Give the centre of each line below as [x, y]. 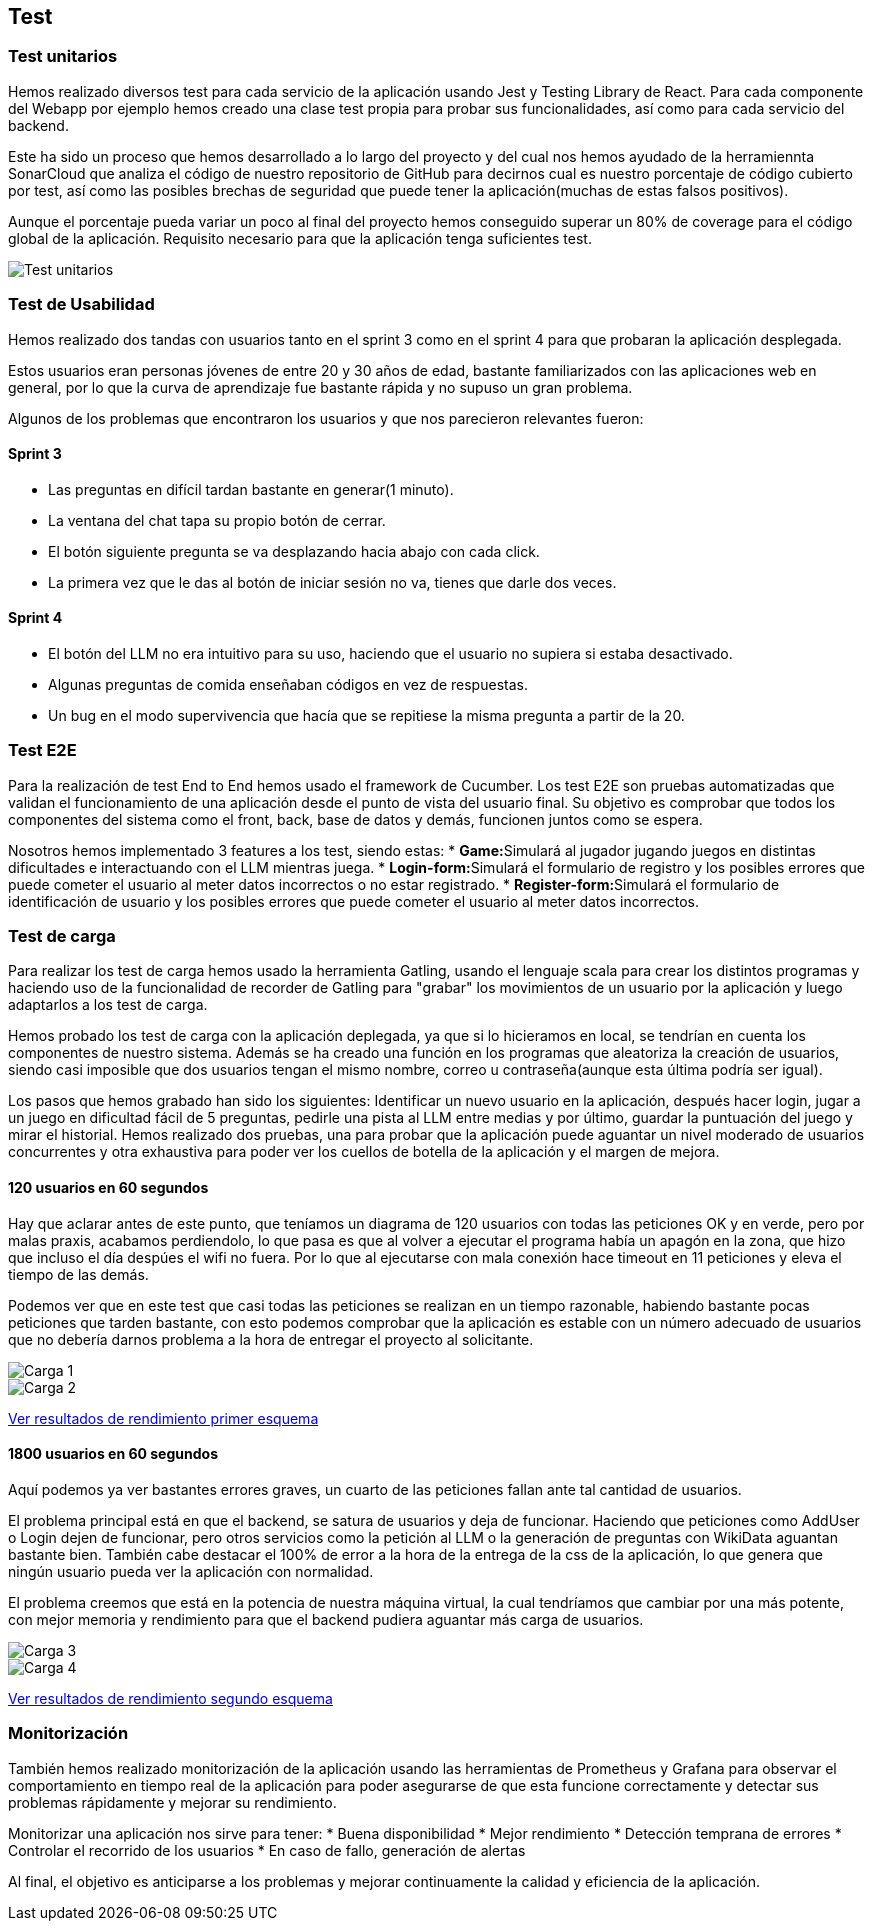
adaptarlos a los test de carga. [108, 1005]
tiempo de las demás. [78, 1274]
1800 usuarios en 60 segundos [113, 1454]
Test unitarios [63, 56]
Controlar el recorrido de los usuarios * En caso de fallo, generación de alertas [267, 1850]
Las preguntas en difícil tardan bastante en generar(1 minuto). [251, 489]
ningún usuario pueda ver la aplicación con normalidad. [191, 1571]
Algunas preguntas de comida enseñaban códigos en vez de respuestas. [288, 684]
